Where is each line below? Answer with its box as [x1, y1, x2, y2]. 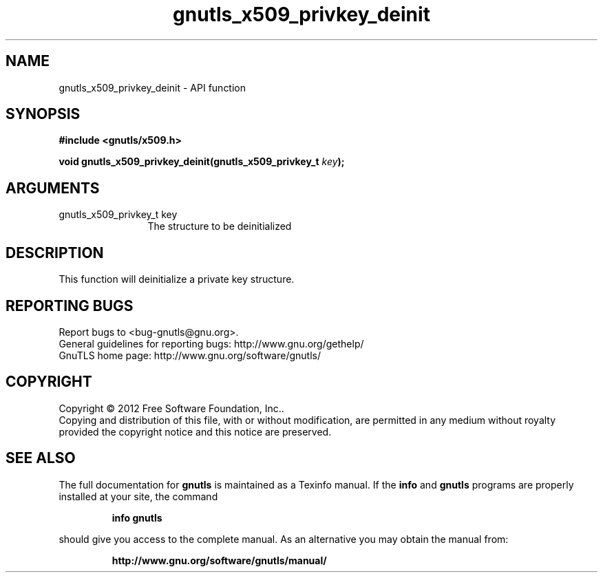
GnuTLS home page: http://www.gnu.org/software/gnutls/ [59, 349, 321, 361]
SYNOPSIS [6, 105, 81, 123]
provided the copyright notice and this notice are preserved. [59, 425, 332, 438]
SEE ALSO [6, 449, 76, 467]
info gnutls [112, 511, 162, 524]
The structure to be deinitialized [147, 220, 292, 233]
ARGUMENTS [6, 179, 100, 197]
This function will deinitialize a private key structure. [59, 273, 295, 286]
